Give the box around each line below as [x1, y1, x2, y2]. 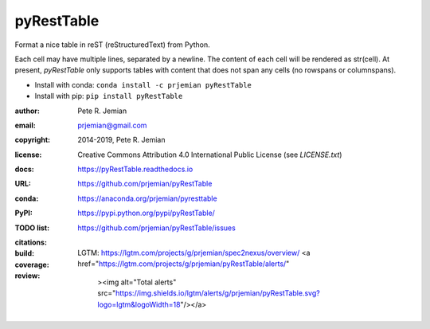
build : [14, 249, 35, 258]
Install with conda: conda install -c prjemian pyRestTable [34, 80, 252, 89]
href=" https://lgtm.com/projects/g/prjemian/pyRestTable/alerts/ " [77, 259, 290, 268]
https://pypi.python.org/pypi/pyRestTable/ [77, 208, 215, 218]
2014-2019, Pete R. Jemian [77, 135, 166, 145]
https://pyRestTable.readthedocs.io [77, 164, 193, 174]
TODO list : [14, 223, 50, 233]
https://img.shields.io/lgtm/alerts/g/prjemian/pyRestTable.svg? [115, 288, 320, 298]
